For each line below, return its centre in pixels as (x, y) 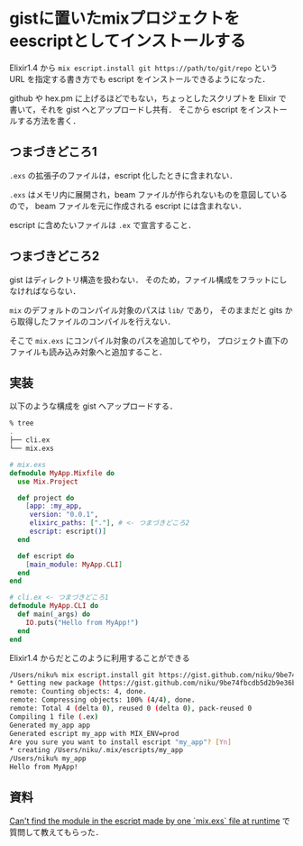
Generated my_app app (50, 725)
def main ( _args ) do (54, 614)
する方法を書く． (49, 120)
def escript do (46, 556)
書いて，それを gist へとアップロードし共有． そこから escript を (129, 109)
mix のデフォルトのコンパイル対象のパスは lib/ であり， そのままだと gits (146, 310)
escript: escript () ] (68, 531)
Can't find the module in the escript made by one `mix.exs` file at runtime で (150, 821)
